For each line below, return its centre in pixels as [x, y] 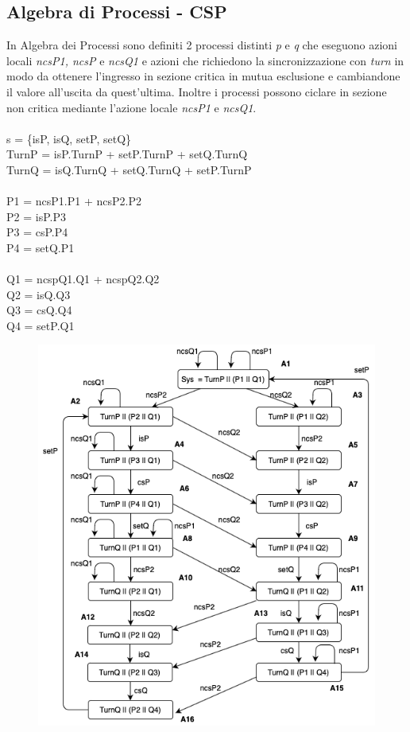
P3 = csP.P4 [37, 232]
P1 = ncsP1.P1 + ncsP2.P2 [74, 201]
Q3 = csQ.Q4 [39, 310]
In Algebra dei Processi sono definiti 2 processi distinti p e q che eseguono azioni [202, 45]
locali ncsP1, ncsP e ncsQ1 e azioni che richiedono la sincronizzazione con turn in [205, 60]
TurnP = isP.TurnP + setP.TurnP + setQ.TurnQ [127, 154]
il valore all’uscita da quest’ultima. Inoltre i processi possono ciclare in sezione [197, 91]
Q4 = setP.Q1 [41, 325]
